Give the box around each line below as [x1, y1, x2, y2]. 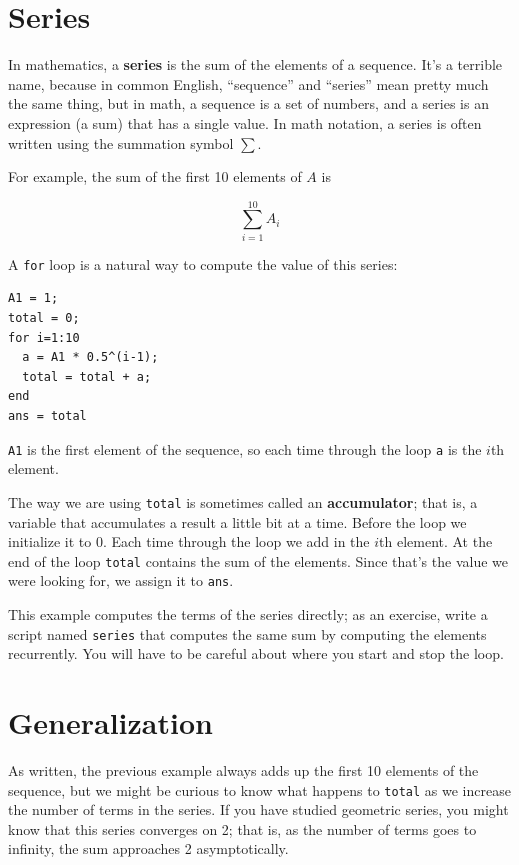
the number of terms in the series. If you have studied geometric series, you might [8, 799, 509, 820]
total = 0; [8, 311, 80, 326]
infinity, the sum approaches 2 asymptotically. [8, 838, 289, 859]
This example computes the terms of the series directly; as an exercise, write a [8, 604, 488, 625]
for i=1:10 [8, 330, 80, 345]
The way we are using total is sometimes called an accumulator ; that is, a [8, 491, 478, 512]
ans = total [8, 409, 87, 424]
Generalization [8, 702, 213, 743]
